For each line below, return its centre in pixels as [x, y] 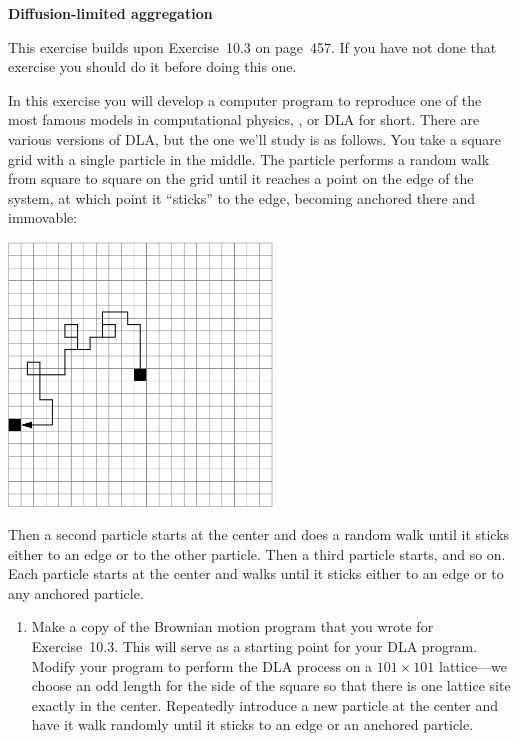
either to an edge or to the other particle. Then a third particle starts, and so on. [257, 553]
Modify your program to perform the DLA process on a [202, 665]
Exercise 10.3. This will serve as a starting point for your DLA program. [254, 646]
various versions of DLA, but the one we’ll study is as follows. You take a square [255, 138]
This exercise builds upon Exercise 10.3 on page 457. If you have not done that [252, 46]
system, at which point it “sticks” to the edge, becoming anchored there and [242, 197]
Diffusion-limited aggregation [110, 13]
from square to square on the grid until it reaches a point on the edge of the [241, 178]
